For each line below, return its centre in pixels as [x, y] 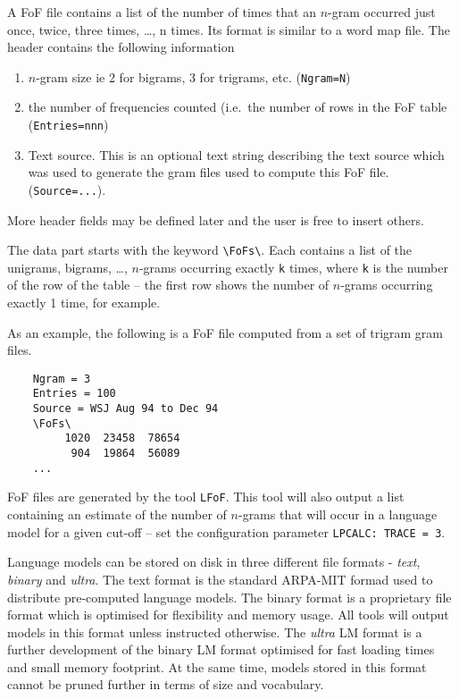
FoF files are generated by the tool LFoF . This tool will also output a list [206, 497]
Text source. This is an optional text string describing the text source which [236, 154]
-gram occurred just [382, 12]
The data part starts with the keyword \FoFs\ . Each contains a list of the [210, 250]
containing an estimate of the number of [117, 514]
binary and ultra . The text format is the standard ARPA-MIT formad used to [220, 579]
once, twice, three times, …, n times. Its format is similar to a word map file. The [229, 29]
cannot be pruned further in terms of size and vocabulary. [166, 684]
